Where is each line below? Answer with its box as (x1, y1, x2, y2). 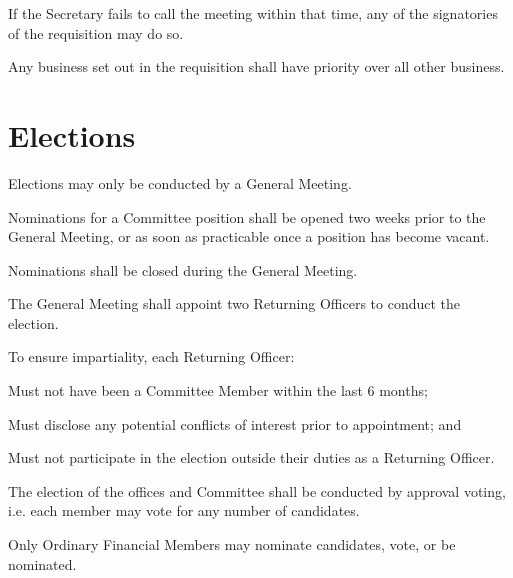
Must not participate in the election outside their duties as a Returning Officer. (8, 447, 495, 468)
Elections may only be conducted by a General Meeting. (8, 172, 352, 193)
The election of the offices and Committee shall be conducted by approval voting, (8, 480, 506, 501)
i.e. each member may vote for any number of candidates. (8, 500, 360, 521)
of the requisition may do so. (8, 22, 184, 43)
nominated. (8, 553, 77, 574)
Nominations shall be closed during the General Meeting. (8, 259, 358, 280)
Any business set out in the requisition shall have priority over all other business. (8, 56, 505, 77)
